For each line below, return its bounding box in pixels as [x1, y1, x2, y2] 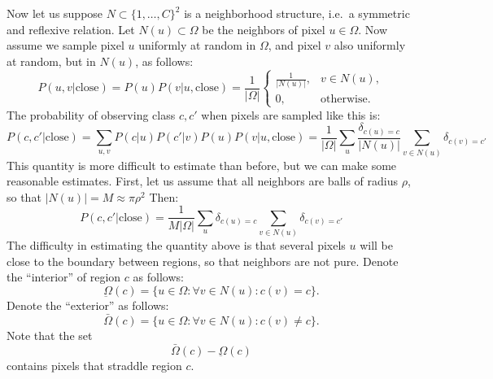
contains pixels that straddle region [7, 356, 182, 373]
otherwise [321, 93, 368, 105]
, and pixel [268, 37, 321, 54]
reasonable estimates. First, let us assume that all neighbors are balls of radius [7, 172, 399, 189]
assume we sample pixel [7, 37, 124, 54]
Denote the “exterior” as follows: [7, 297, 169, 314]
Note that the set [7, 326, 93, 343]
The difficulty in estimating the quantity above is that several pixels [7, 237, 346, 254]
